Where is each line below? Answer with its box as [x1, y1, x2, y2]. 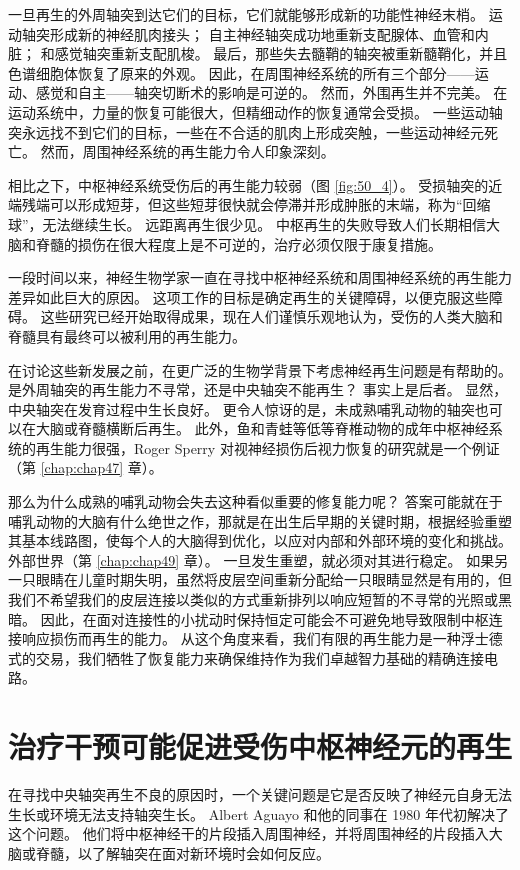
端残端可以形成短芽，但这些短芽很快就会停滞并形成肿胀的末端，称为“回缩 [8, 194, 491, 215]
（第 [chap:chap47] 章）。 [8, 457, 163, 478]
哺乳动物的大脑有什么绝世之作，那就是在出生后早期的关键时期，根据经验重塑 [8, 510, 512, 531]
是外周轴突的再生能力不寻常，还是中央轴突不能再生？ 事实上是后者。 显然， [8, 379, 508, 400]
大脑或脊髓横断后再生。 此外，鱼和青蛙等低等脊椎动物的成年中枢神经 [35, 418, 489, 439]
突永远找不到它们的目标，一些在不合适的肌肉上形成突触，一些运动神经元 [8, 121, 484, 142]
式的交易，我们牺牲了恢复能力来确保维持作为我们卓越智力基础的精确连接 [8, 647, 484, 668]
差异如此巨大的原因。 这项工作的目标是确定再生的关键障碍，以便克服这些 [8, 286, 489, 307]
